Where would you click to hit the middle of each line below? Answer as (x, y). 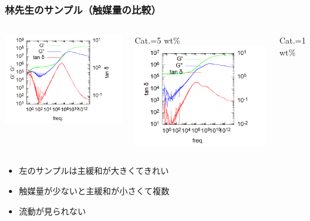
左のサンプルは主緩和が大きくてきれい (94, 171)
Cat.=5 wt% (157, 40)
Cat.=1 (292, 40)
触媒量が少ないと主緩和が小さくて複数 (94, 190)
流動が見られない (52, 211)
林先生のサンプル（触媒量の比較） (83, 9)
